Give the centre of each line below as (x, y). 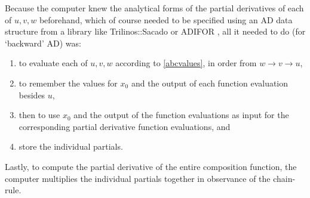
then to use (39, 115)
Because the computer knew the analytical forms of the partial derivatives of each (154, 8)
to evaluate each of (53, 63)
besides (32, 95)
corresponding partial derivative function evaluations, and (125, 126)
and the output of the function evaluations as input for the (181, 115)
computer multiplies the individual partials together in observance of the (138, 178)
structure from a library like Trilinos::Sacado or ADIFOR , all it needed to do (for (155, 31)
